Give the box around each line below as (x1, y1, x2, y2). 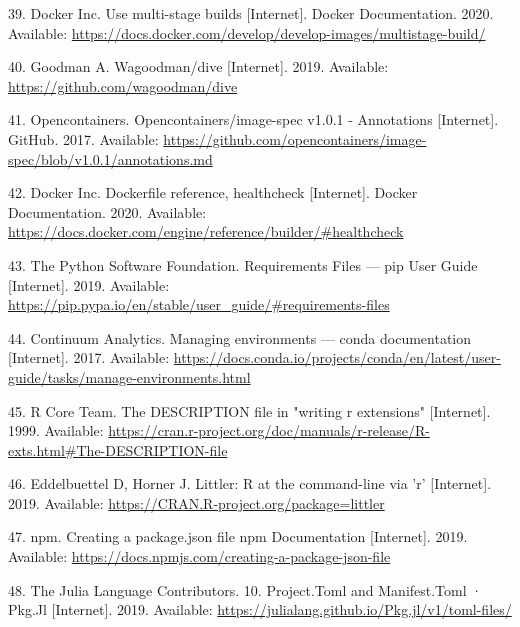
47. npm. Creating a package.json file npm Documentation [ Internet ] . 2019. (8, 526, 468, 547)
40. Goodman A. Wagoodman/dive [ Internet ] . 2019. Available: (8, 56, 389, 77)
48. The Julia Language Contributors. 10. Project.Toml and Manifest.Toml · (8, 579, 483, 600)
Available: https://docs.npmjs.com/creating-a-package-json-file (8, 546, 391, 567)
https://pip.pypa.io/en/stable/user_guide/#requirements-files (8, 294, 390, 315)
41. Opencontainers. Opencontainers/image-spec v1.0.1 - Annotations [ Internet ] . (8, 109, 499, 130)
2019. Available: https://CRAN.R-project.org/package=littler (8, 492, 385, 513)
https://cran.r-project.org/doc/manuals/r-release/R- (108, 420, 430, 441)
